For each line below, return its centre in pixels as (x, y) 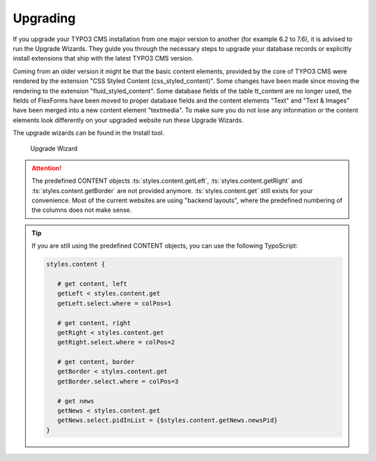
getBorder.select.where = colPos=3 (118, 381)
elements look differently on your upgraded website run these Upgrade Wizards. (128, 120)
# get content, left (92, 284)
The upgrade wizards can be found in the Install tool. (88, 133)
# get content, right (94, 323)
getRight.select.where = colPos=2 (116, 342)
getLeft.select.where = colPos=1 (114, 303)
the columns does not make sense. (82, 210)
